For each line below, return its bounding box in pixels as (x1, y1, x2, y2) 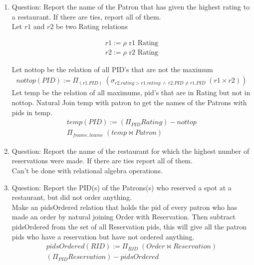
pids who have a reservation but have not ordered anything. (11, 231, 195, 241)
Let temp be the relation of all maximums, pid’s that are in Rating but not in (11, 87, 251, 98)
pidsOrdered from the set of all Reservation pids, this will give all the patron (11, 221, 247, 231)
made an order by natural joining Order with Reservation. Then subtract (11, 211, 236, 222)
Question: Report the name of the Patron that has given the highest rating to (11, 2, 250, 12)
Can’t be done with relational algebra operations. (11, 165, 163, 175)
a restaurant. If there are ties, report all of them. (11, 11, 161, 22)
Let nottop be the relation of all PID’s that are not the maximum (11, 64, 213, 74)
